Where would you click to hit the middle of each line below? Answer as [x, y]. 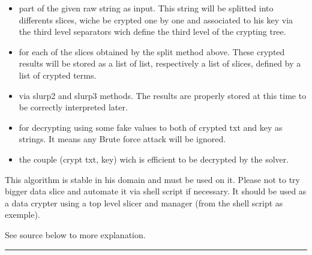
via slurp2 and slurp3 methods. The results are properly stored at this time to [163, 95]
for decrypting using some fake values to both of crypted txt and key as [151, 127]
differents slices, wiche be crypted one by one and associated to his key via [156, 19]
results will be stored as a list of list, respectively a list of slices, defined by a [160, 63]
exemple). [22, 214]
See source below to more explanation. [75, 234]
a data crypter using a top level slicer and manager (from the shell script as [144, 202]
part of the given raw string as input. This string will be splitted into [146, 8]
